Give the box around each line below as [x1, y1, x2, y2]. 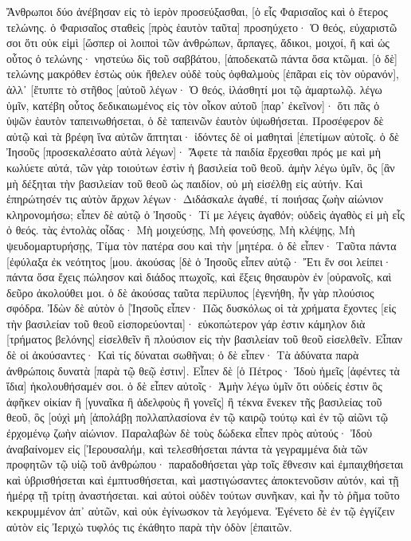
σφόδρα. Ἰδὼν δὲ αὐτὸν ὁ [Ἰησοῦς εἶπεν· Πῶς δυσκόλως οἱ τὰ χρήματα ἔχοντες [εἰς [6, 300, 397, 316]
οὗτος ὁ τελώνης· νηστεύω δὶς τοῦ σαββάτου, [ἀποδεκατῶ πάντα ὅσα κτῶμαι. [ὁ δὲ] [6, 49, 397, 66]
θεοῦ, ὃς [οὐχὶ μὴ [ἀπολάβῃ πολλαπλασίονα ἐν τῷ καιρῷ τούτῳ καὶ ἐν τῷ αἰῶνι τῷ [6, 409, 388, 425]
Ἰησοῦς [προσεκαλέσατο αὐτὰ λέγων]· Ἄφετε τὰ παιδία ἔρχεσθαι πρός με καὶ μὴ [6, 143, 381, 160]
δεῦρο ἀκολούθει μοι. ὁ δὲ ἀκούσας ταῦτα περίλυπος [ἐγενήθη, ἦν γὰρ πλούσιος [6, 284, 374, 300]
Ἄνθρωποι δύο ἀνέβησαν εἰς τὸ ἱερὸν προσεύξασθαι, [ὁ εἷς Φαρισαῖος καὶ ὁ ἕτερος [6, 3, 388, 19]
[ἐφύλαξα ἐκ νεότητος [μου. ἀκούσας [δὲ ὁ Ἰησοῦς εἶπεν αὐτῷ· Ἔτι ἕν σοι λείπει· [6, 253, 392, 269]
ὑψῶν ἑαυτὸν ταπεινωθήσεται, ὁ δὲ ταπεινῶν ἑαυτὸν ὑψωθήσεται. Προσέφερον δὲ [6, 112, 384, 129]
